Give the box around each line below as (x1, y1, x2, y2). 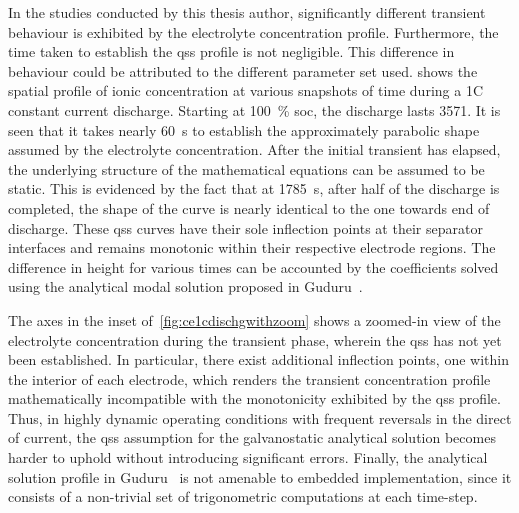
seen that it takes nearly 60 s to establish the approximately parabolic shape (8, 119, 480, 140)
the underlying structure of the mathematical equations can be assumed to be (8, 158, 485, 179)
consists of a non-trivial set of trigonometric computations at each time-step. (8, 486, 478, 507)
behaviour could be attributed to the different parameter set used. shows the (8, 60, 478, 81)
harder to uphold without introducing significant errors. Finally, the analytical (8, 447, 488, 468)
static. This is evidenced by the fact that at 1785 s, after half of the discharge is (8, 178, 500, 199)
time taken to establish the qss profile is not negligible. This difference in (8, 41, 455, 62)
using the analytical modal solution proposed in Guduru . (8, 276, 363, 297)
